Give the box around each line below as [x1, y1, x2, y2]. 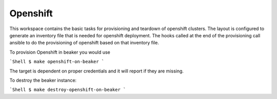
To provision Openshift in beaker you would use [9, 49, 110, 55]
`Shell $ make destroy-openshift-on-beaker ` [9, 87, 126, 93]
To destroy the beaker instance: [9, 77, 77, 83]
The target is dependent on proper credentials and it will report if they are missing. [9, 68, 184, 74]
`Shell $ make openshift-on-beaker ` [9, 59, 105, 65]
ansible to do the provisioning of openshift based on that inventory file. [9, 40, 159, 46]
